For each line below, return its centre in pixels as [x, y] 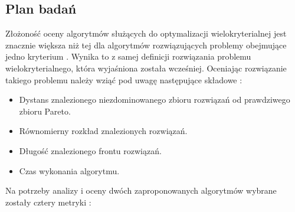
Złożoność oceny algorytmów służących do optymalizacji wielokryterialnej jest [146, 33]
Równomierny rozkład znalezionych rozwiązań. [103, 131]
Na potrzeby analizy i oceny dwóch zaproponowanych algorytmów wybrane [141, 190]
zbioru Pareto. [45, 111]
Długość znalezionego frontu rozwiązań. [90, 150]
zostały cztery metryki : [48, 202]
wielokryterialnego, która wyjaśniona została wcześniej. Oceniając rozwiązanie [146, 68]
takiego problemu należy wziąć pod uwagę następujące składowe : [124, 79]
